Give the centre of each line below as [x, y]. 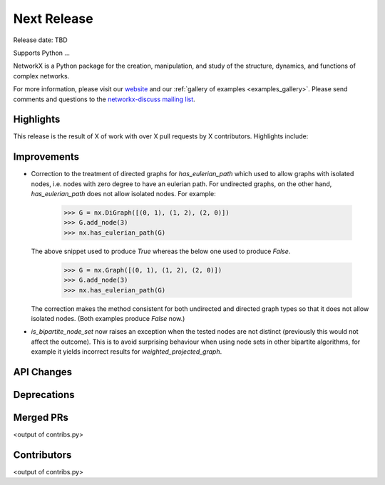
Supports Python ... [42, 53]
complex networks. [41, 76]
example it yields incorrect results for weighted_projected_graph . [127, 352]
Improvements [46, 157]
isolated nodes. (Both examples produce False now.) [108, 318]
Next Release [53, 19]
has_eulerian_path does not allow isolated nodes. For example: [124, 194]
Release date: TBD [40, 40]
